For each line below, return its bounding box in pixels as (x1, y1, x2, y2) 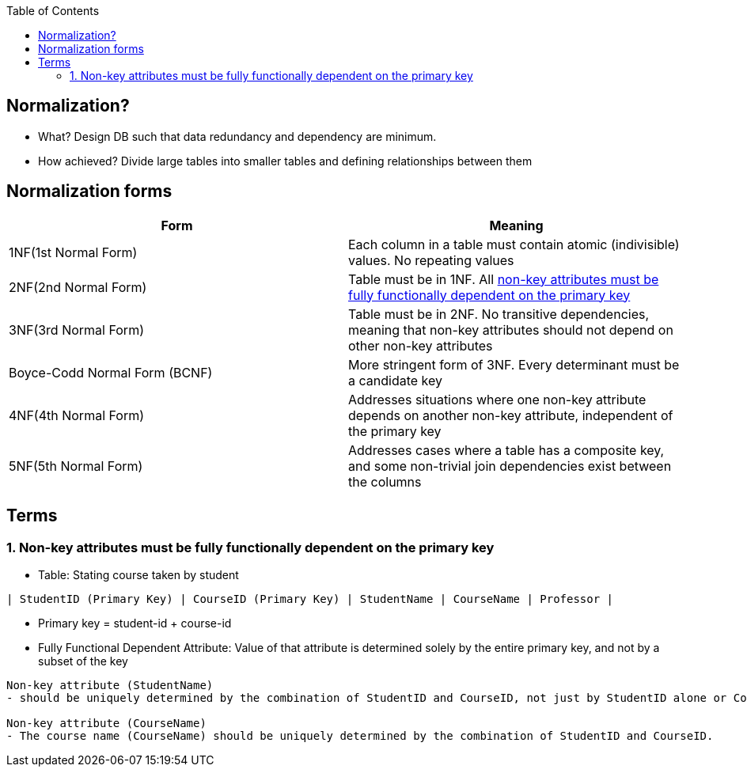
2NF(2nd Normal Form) (9, 279, 147, 295)
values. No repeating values (348, 252, 514, 268)
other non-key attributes (348, 337, 493, 354)
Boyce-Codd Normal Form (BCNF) (9, 364, 213, 381)
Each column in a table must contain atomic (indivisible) (348, 236, 680, 252)
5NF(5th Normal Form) (9, 457, 143, 474)
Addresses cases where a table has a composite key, (348, 441, 665, 458)
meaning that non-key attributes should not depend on (348, 321, 673, 338)
